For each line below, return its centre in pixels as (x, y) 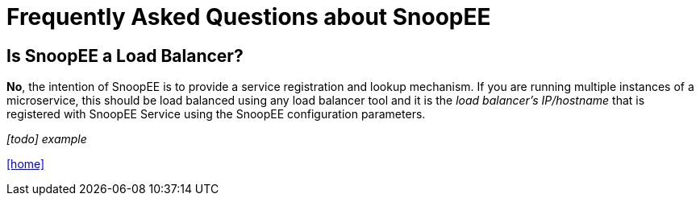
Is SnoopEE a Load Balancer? (125, 56)
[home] (26, 164)
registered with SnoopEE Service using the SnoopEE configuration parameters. (216, 114)
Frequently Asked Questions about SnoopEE (249, 17)
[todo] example (47, 139)
